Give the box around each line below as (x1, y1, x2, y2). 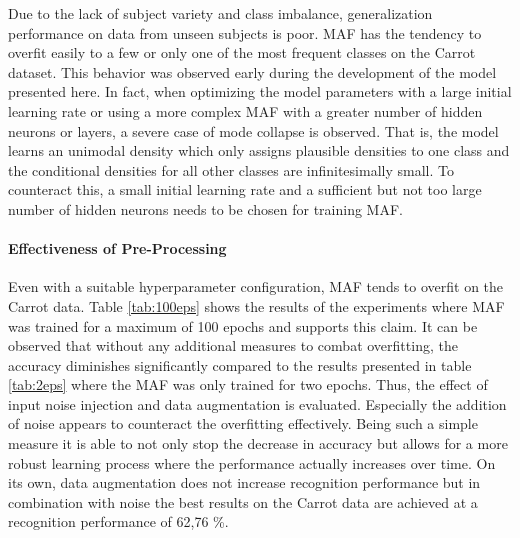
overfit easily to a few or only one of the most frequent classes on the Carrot (8, 42, 476, 63)
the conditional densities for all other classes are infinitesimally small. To (8, 159, 454, 180)
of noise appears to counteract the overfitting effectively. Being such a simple (8, 413, 478, 434)
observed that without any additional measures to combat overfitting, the (8, 335, 458, 356)
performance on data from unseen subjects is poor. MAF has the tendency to (8, 22, 482, 43)
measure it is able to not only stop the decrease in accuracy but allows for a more (8, 433, 508, 454)
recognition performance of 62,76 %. (8, 511, 229, 532)
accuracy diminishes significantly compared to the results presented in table (8, 354, 472, 375)
